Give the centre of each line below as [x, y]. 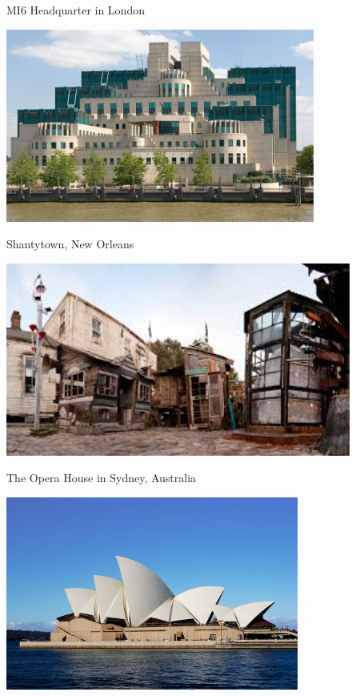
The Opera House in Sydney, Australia [102, 478]
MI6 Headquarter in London [76, 10]
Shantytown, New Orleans [70, 244]
